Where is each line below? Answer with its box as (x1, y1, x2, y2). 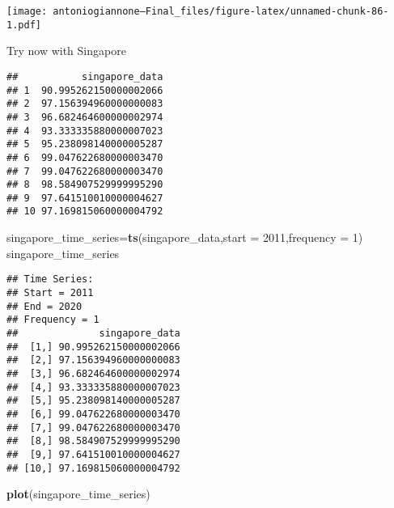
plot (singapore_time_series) (6, 485, 150, 502)
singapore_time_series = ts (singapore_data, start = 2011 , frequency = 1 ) (6, 229, 363, 246)
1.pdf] (6, 19, 41, 31)
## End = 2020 (6, 300, 83, 312)
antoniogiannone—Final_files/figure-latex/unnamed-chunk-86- (53, 6, 389, 17)
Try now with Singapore (6, 42, 126, 59)
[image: (6, 6, 48, 17)
